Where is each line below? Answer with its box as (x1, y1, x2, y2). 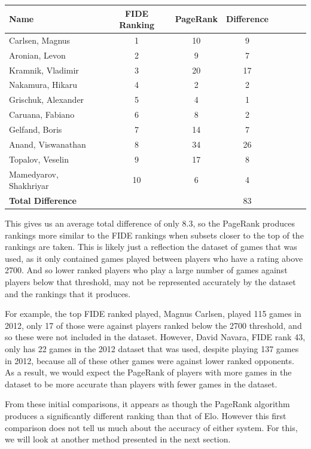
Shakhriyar (9, 179, 49, 192)
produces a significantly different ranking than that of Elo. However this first (5, 409, 286, 421)
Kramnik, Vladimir (9, 63, 79, 76)
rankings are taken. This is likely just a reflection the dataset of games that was (5, 240, 297, 253)
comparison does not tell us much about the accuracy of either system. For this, (5, 421, 298, 433)
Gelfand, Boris (9, 123, 62, 135)
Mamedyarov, (9, 167, 59, 180)
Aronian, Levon (9, 48, 66, 61)
